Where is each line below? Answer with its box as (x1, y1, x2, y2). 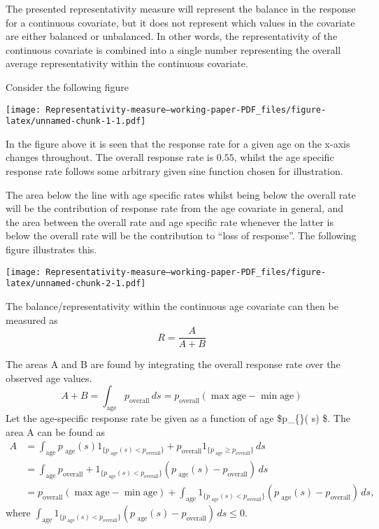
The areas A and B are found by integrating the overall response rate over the (6, 357, 341, 372)
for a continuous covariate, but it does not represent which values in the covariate (6, 15, 355, 29)
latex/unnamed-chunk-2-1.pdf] (6, 278, 146, 289)
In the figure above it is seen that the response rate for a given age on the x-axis (6, 136, 350, 150)
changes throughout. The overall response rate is (6, 150, 214, 164)
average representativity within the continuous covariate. (6, 56, 248, 71)
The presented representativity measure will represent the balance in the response (6, 1, 356, 15)
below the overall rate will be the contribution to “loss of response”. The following (6, 228, 357, 243)
